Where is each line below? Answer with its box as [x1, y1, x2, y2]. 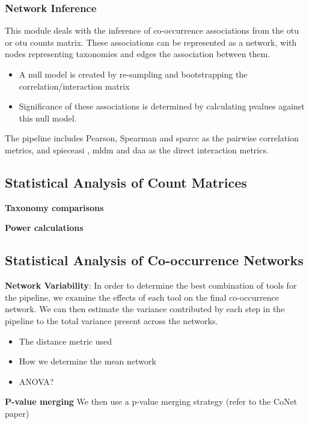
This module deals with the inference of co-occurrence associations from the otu [5, 24, 299, 37]
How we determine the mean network [19, 355, 156, 367]
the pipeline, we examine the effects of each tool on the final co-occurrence [5, 290, 279, 303]
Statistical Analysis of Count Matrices [5, 173, 247, 191]
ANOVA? [19, 375, 54, 387]
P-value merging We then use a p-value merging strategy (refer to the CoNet [5, 395, 298, 408]
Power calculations [5, 221, 84, 234]
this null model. [19, 111, 77, 124]
